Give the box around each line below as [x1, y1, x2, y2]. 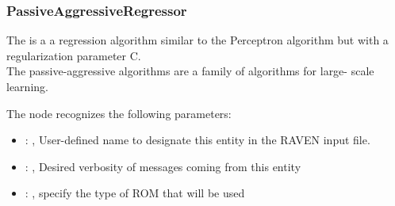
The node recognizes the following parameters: [6, 105, 232, 121]
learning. [6, 78, 48, 94]
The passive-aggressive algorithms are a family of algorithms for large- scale [6, 63, 374, 79]
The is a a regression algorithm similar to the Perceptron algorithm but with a [6, 32, 389, 48]
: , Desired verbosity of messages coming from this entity [25, 158, 301, 174]
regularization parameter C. [6, 47, 141, 63]
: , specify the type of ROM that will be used [25, 185, 245, 201]
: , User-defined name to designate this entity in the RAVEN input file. [25, 132, 370, 148]
